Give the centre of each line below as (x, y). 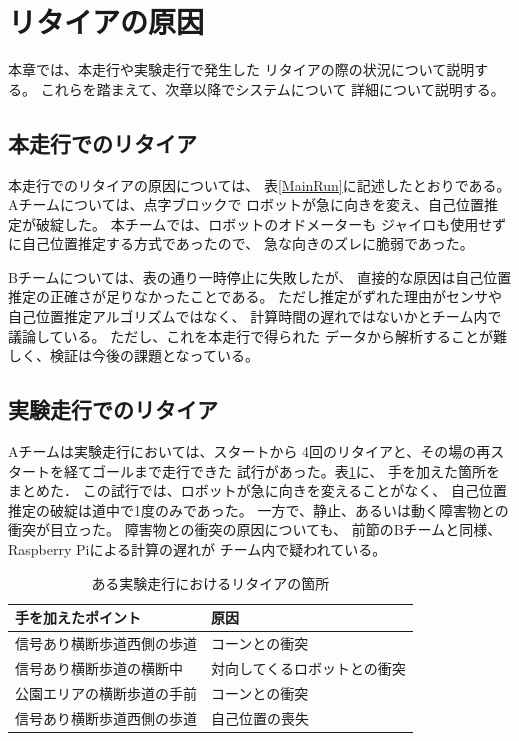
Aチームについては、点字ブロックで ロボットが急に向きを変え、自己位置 (246, 204)
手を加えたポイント (78, 617)
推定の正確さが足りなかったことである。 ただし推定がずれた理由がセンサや (255, 296)
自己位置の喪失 (260, 717)
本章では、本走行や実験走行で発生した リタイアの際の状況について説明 (241, 69)
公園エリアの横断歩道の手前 (106, 692)
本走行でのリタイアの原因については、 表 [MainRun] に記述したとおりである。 (259, 184)
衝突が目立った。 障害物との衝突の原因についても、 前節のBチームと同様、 (255, 529)
